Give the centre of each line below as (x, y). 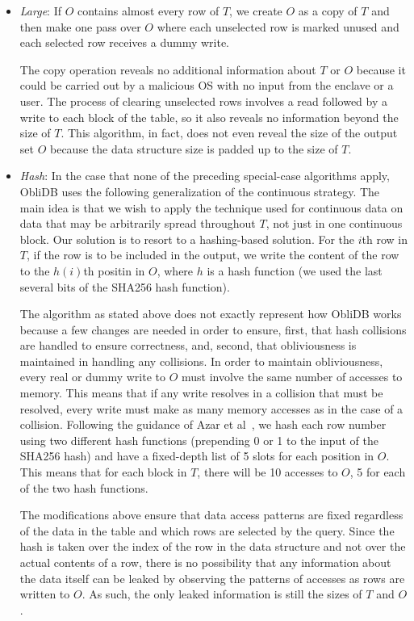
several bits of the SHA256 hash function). (125, 286)
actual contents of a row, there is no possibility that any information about (205, 562)
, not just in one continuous (334, 223)
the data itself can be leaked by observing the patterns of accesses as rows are (212, 578)
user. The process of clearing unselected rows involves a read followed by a (204, 101)
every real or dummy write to (92, 377)
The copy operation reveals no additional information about (168, 69)
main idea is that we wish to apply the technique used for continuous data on (211, 207)
